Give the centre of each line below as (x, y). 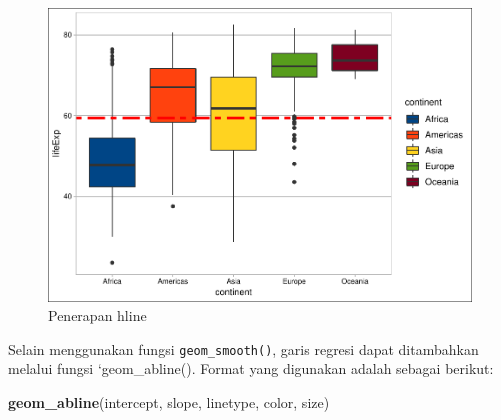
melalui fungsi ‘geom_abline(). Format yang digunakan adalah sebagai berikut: (251, 368)
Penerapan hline (97, 315)
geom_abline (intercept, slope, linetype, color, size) (169, 401)
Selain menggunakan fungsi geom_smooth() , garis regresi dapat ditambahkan (243, 348)
